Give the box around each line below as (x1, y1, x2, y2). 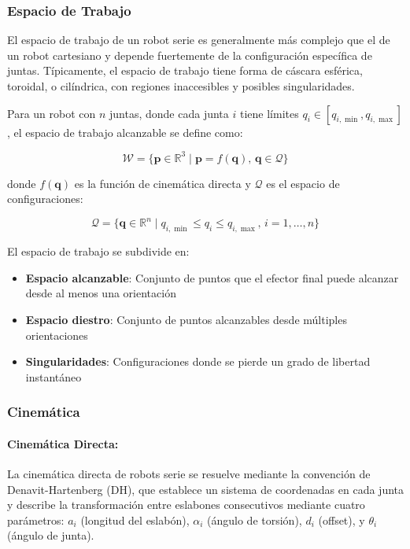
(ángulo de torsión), (207, 511, 302, 528)
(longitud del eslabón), (80, 511, 190, 528)
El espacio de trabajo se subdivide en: (7, 243, 190, 260)
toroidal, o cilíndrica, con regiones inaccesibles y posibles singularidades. (7, 78, 355, 94)
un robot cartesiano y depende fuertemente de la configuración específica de (7, 46, 372, 63)
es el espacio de (266, 175, 340, 191)
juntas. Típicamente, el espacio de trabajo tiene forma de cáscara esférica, (7, 62, 363, 79)
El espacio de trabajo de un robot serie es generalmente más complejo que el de (7, 31, 390, 48)
